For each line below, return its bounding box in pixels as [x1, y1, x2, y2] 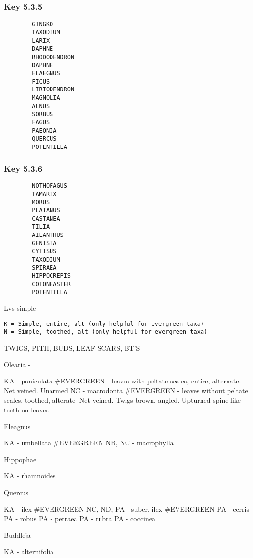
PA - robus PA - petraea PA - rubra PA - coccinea [4, 513, 156, 524]
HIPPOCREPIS [32, 272, 71, 280]
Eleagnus [4, 421, 31, 431]
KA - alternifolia [4, 546, 54, 557]
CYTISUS [32, 248, 57, 255]
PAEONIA [32, 127, 57, 134]
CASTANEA [32, 215, 60, 222]
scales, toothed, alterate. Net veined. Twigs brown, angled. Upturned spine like [4, 395, 241, 405]
